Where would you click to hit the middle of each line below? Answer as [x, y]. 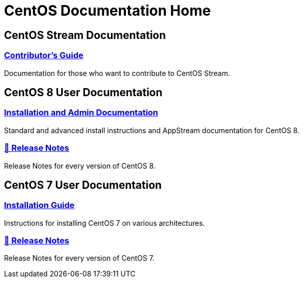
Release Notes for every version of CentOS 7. [79, 258]
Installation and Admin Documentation [81, 113]
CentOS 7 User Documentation [83, 185]
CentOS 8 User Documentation [83, 92]
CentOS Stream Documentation [85, 35]
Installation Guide [39, 205]
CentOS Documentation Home [107, 11]
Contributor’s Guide [44, 55]
